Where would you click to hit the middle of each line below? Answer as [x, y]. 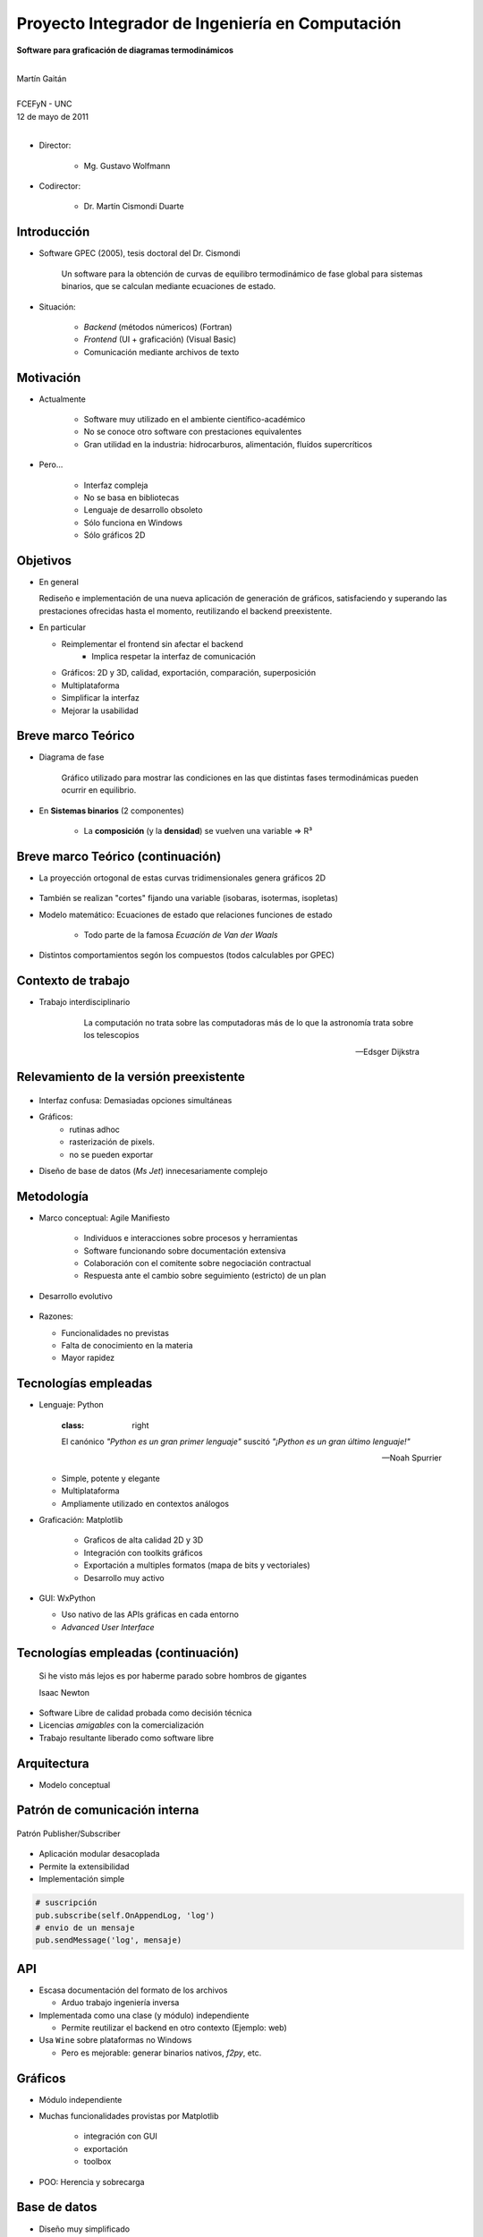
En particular [63, 627]
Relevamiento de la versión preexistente [131, 1077]
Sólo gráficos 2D [114, 535]
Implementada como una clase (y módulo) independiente [144, 2015]
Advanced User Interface [108, 1627]
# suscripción [66, 1903]
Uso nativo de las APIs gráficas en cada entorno [150, 1614]
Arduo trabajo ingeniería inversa [120, 2003]
